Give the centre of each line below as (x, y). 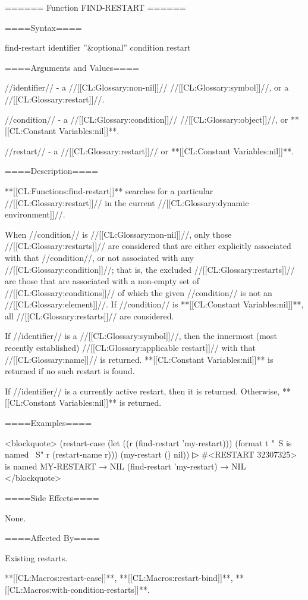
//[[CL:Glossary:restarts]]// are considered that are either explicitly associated (148, 246)
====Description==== (52, 171)
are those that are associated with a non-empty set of (102, 281)
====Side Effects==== (52, 498)
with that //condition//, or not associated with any (99, 257)
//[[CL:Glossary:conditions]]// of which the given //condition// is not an (139, 292)
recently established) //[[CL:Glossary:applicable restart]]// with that (131, 348)
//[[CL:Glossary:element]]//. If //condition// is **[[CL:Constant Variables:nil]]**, (154, 304)
